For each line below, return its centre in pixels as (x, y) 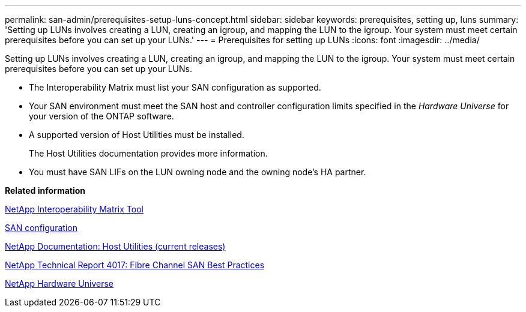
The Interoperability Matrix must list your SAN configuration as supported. (175, 87)
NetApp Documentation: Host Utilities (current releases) (115, 246)
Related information (45, 190)
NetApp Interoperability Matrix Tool (74, 209)
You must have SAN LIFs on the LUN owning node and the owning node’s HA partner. (198, 172)
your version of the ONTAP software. (101, 116)
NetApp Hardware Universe (59, 283)
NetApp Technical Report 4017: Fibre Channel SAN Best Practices (135, 265)
